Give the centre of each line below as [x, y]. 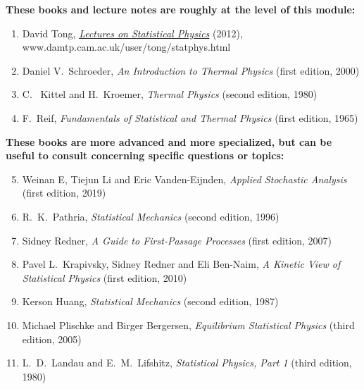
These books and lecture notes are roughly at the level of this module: [181, 9]
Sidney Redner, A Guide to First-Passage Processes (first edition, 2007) [177, 240]
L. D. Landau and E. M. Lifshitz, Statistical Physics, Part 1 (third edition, [187, 363]
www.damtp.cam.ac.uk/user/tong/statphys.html [126, 47]
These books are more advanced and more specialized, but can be [169, 141]
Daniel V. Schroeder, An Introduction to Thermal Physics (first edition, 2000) [191, 70]
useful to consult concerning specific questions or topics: [145, 155]
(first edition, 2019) [64, 193]
